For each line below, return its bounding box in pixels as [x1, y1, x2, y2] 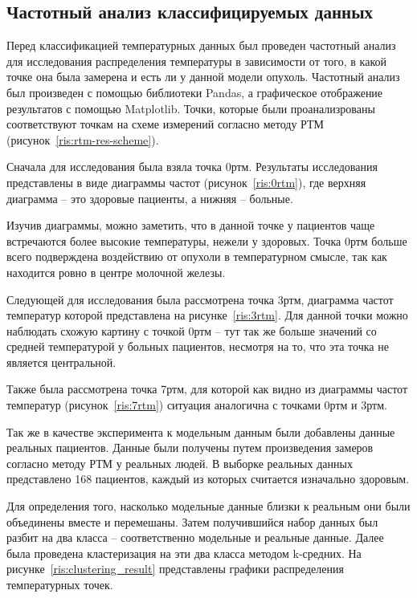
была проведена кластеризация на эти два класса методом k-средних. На [6, 544, 362, 561]
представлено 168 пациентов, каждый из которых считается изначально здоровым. [6, 470, 410, 487]
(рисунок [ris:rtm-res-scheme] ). [6, 131, 159, 148]
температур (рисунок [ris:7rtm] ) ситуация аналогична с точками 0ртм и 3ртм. [6, 397, 387, 413]
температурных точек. [6, 576, 113, 593]
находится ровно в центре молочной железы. [6, 263, 226, 280]
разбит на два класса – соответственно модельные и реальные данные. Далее [6, 529, 384, 546]
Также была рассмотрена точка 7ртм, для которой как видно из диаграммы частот [6, 380, 408, 397]
